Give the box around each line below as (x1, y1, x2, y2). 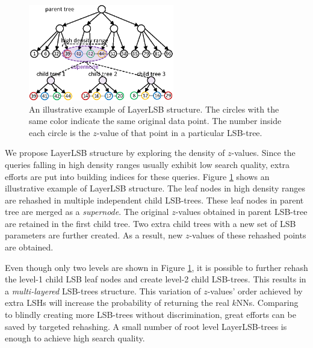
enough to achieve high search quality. (5, 332, 145, 344)
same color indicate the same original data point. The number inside (29, 114, 282, 127)
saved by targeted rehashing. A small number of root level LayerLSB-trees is (5, 320, 287, 332)
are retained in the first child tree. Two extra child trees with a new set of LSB (5, 217, 296, 229)
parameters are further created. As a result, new (5, 229, 183, 241)
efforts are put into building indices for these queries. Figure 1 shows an (5, 170, 270, 182)
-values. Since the (231, 146, 296, 159)
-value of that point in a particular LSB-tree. (96, 126, 262, 138)
